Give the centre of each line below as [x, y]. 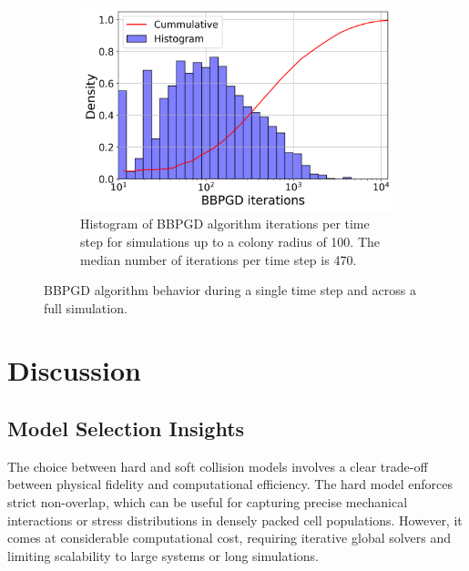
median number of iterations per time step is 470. [219, 259]
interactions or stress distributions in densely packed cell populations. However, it [235, 520]
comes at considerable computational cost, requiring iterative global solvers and [229, 538]
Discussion [74, 370]
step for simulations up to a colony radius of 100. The [230, 241]
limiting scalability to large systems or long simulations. [163, 555]
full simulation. [86, 307]
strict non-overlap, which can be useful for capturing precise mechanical [208, 502]
